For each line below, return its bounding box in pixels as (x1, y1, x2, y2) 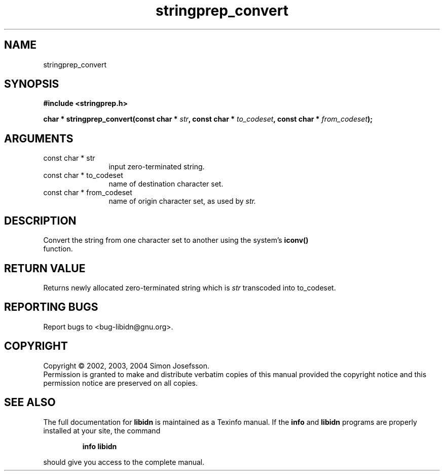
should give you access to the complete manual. (43, 457, 205, 466)
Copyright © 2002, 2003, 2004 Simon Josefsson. (43, 361, 210, 370)
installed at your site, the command (43, 426, 161, 435)
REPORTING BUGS (4, 301, 98, 314)
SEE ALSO (4, 396, 56, 409)
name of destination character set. (108, 179, 224, 189)
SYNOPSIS (4, 78, 59, 91)
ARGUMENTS (4, 132, 73, 145)
